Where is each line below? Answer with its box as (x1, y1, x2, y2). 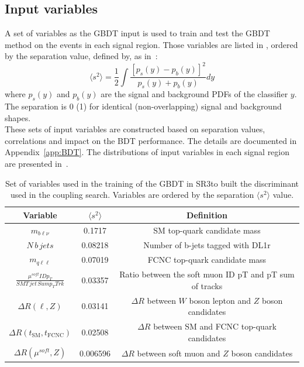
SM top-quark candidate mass (153, 224, 261, 236)
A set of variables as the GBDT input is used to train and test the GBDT (5, 27, 270, 39)
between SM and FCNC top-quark (153, 320, 277, 332)
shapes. (5, 111, 31, 124)
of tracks (191, 279, 223, 291)
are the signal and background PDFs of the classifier (101, 88, 288, 100)
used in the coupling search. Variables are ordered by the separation (10, 188, 254, 201)
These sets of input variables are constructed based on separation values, (5, 123, 265, 135)
